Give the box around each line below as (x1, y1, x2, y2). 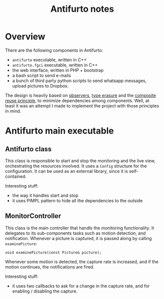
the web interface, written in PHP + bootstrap (12, 67, 104, 73)
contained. (5, 173, 27, 179)
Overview (5, 31, 46, 42)
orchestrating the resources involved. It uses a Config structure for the (5, 163, 147, 169)
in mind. (5, 108, 22, 114)
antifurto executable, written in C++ (12, 56, 87, 62)
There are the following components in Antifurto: (5, 47, 103, 53)
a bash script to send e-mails (12, 72, 71, 78)
